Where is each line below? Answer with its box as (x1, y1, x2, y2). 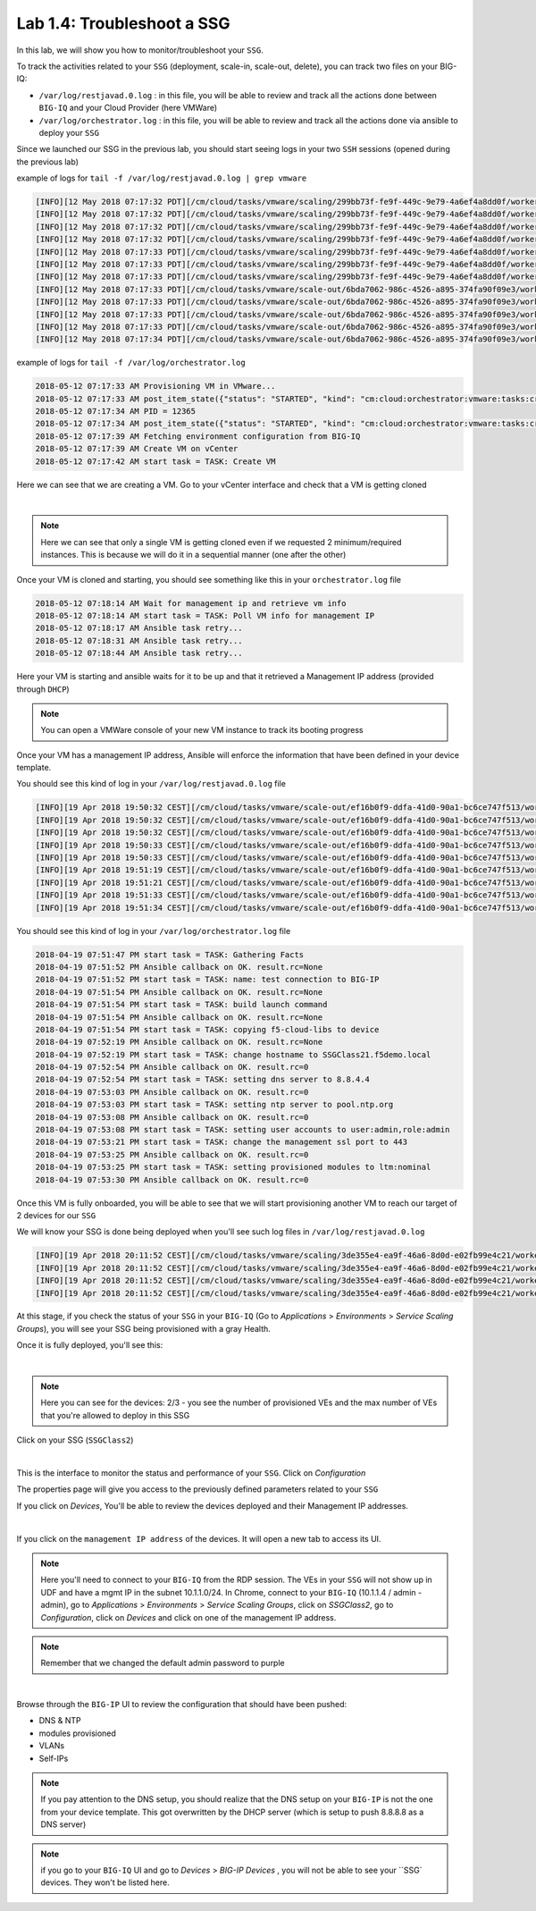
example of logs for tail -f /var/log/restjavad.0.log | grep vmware (16, 173, 307, 183)
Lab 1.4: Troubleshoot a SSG (16, 13, 230, 33)
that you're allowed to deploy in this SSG (40, 1410, 190, 1420)
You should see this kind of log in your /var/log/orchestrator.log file (16, 925, 291, 936)
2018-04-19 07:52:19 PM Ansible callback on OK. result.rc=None (35, 1037, 323, 1048)
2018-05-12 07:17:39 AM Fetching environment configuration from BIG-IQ (35, 431, 361, 442)
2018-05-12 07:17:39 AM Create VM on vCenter (35, 443, 239, 454)
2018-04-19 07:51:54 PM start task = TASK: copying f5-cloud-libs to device (35, 1024, 380, 1034)
